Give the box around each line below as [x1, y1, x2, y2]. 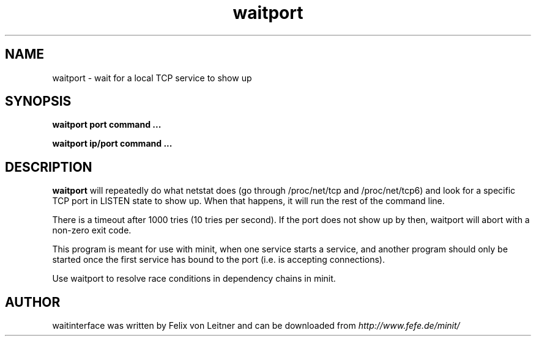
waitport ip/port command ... [52, 138, 173, 149]
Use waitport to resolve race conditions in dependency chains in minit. [52, 273, 336, 284]
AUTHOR [5, 294, 61, 310]
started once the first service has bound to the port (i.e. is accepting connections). [52, 254, 385, 265]
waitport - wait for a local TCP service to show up [52, 72, 252, 83]
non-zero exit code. [52, 225, 132, 236]
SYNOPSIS [5, 94, 72, 109]
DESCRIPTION [5, 159, 92, 175]
